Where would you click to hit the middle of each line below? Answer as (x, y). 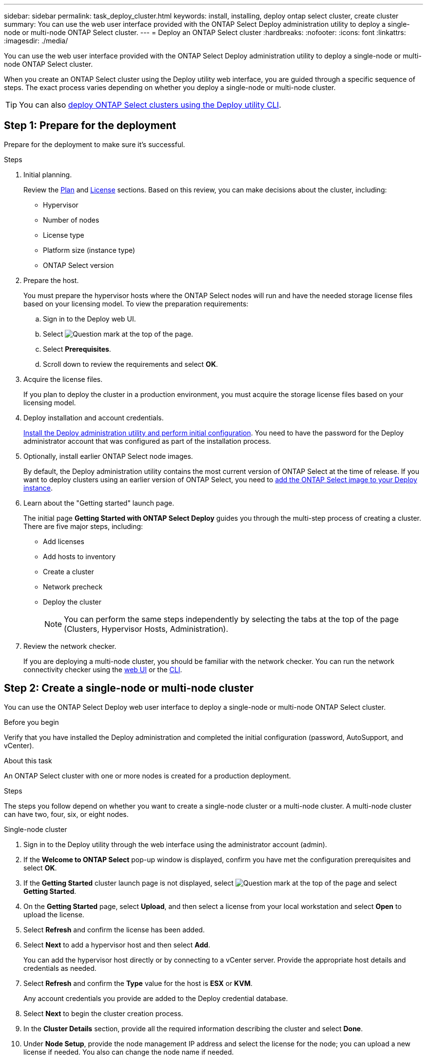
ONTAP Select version (78, 265)
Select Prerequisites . (77, 349)
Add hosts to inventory (79, 556)
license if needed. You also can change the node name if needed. (129, 1052)
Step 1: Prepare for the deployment (90, 126)
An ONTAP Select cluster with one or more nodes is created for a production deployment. (147, 776)
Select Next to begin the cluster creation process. (103, 1013)
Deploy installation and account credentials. (94, 417)
